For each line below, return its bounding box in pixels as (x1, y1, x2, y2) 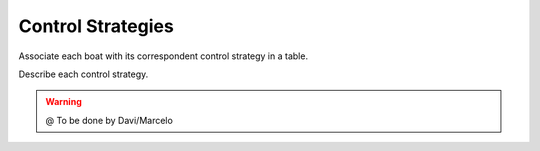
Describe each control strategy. (18, 68, 149, 80)
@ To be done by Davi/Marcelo (45, 114, 174, 126)
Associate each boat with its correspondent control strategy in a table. (18, 50, 309, 62)
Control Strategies (18, 15, 174, 37)
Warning (45, 96, 82, 108)
